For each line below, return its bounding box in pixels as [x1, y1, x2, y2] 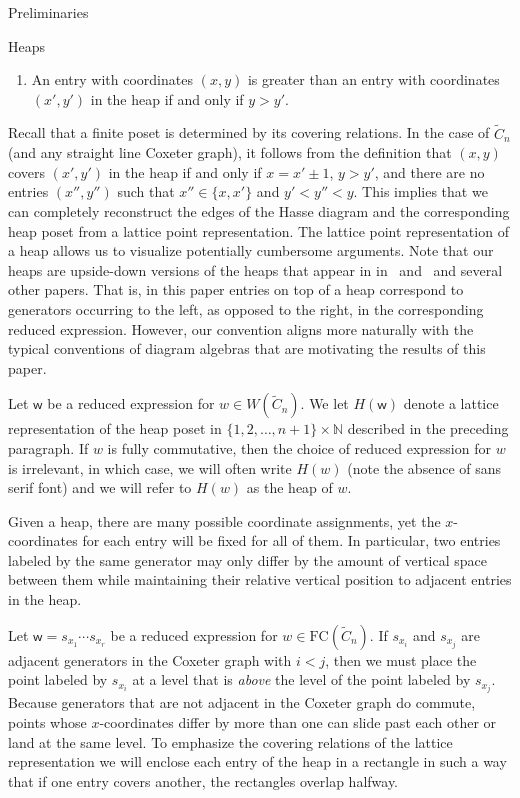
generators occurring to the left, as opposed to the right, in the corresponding [8, 298, 484, 319]
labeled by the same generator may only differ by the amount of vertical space [8, 549, 487, 570]
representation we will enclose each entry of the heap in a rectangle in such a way [8, 751, 507, 772]
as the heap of [246, 477, 333, 498]
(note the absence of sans [347, 457, 502, 478]
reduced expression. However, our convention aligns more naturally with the [8, 318, 474, 339]
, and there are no [374, 161, 485, 182]
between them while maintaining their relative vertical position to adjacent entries [8, 569, 512, 590]
